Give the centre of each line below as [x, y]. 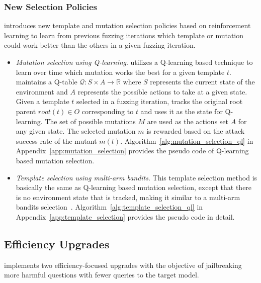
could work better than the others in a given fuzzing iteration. [100, 45]
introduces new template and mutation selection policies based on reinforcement [127, 25]
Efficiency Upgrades [57, 244]
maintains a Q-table [47, 82]
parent [26, 111]
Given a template [42, 101]
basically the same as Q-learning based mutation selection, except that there [134, 187]
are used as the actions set [188, 121]
